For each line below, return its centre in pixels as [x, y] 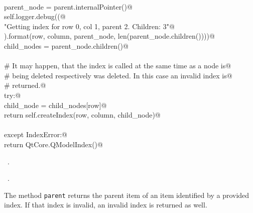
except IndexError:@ [36, 134]
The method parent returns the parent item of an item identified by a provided [127, 195]
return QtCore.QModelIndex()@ [53, 144]
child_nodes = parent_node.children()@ [66, 45]
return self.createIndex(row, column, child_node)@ [82, 115]
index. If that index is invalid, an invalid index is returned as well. [106, 205]
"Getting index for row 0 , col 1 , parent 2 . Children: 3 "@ [89, 26]
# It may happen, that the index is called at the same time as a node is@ [118, 66]
